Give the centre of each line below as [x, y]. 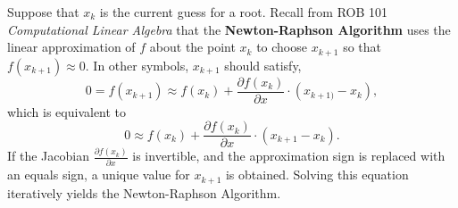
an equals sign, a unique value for [99, 175]
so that [362, 47]
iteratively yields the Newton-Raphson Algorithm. [144, 192]
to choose [282, 47]
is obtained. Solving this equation [317, 175]
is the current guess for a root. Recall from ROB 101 [244, 12]
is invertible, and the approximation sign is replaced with [289, 156]
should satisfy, [263, 65]
